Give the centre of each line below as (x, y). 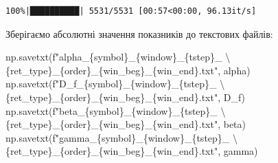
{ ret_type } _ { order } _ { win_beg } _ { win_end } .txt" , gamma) (132, 151)
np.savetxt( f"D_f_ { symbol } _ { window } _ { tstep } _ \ (115, 84)
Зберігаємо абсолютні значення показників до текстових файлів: (139, 33)
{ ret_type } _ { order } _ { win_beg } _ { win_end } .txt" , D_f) (126, 97)
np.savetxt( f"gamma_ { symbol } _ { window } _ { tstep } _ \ (122, 137)
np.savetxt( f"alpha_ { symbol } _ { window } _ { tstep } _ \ (118, 57)
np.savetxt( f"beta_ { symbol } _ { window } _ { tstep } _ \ (116, 110)
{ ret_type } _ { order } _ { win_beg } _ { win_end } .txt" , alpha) (128, 70)
